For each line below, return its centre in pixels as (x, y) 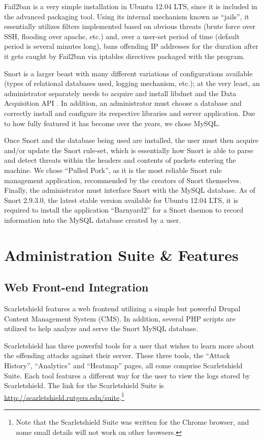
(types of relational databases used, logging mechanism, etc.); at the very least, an (132, 83)
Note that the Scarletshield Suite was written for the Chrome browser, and (133, 422)
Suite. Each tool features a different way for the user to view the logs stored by (127, 375)
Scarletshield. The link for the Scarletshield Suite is (84, 385)
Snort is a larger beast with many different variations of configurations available (128, 73)
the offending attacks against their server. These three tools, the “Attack (117, 355)
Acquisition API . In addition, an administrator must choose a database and (123, 103)
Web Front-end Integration (76, 287)
